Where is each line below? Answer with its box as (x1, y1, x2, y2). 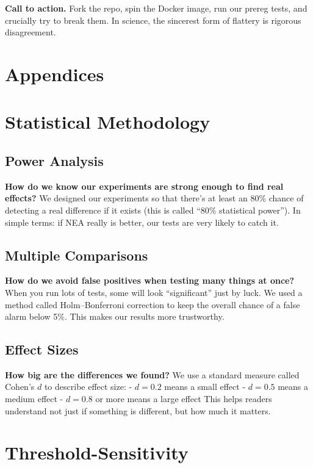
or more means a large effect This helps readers (95, 392, 272, 405)
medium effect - (5, 392, 63, 405)
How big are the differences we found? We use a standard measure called (5, 368, 300, 381)
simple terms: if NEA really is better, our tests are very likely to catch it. (5, 215, 279, 228)
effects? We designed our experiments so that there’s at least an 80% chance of (5, 192, 304, 204)
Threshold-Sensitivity (5, 440, 189, 465)
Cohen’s (5, 380, 35, 393)
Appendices (5, 61, 104, 86)
